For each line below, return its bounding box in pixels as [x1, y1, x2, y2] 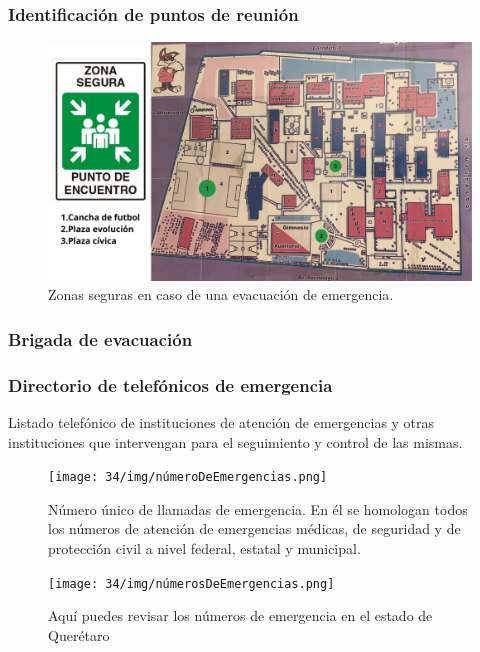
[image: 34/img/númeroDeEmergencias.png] [48, 470, 328, 485]
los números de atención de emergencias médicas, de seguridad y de [48, 518, 461, 539]
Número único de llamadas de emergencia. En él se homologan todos [48, 498, 468, 519]
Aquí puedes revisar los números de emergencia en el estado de [48, 605, 433, 626]
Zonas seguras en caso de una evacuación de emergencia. [48, 284, 394, 305]
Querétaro [48, 624, 110, 645]
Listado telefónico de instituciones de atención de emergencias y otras [8, 411, 435, 432]
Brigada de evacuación [8, 326, 193, 351]
